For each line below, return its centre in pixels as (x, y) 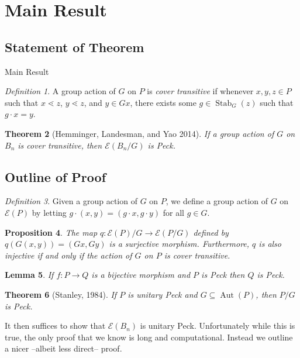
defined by (211, 232)
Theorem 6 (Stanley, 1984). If (61, 294)
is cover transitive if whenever (200, 91)
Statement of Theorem (75, 47)
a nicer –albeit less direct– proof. (63, 348)
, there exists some (163, 102)
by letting (49, 212)
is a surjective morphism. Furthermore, (179, 244)
